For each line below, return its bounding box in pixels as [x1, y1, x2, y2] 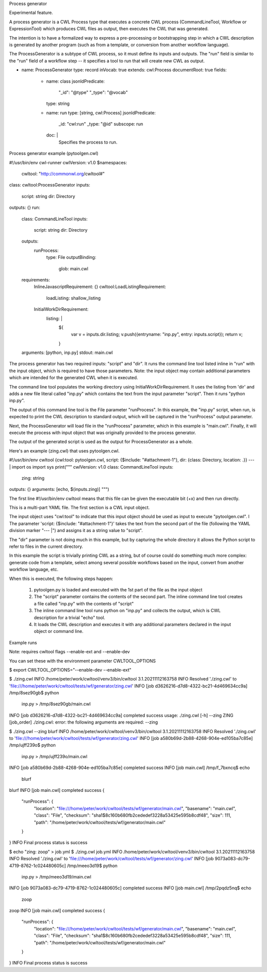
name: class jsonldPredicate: [46, 78, 105, 84]
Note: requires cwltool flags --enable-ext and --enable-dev [9, 649, 130, 655]
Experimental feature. [9, 10, 53, 16]
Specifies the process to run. [58, 139, 118, 145]
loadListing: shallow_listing [46, 295, 101, 301]
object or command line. [34, 629, 84, 634]
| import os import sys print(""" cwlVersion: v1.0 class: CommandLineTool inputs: [9, 464, 174, 470]
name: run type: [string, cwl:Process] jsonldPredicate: [46, 109, 156, 116]
